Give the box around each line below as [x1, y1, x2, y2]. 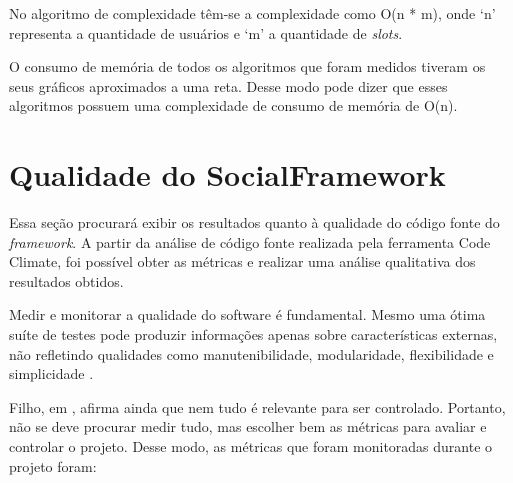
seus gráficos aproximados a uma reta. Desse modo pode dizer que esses [9, 75, 448, 96]
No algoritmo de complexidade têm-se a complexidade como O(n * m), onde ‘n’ [9, 3, 496, 23]
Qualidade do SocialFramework [9, 154, 446, 195]
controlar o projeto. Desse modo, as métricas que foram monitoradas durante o [9, 436, 493, 457]
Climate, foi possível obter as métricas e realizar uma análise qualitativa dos [9, 251, 476, 272]
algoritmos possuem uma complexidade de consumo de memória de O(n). [9, 95, 458, 116]
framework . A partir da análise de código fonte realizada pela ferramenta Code [9, 231, 491, 252]
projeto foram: [9, 455, 97, 476]
